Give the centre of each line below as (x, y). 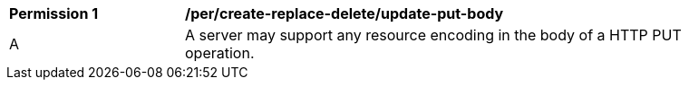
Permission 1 (54, 13)
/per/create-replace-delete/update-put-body (344, 13)
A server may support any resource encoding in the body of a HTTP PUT (433, 35)
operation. (220, 53)
